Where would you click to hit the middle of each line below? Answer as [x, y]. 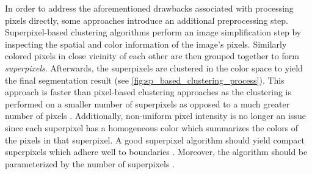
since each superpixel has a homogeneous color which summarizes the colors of [152, 127]
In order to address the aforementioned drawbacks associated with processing [149, 8]
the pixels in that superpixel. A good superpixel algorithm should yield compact [155, 140]
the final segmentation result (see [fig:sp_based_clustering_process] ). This [145, 80]
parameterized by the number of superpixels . [90, 163]
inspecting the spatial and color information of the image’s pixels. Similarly [146, 44]
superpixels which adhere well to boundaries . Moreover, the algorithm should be [156, 152]
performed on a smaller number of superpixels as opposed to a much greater [147, 103]
